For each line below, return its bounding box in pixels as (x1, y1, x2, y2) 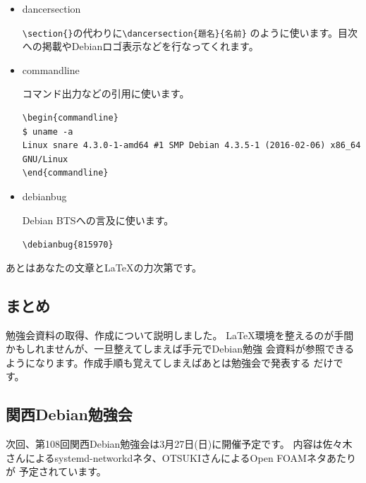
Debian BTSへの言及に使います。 (22, 212, 174, 227)
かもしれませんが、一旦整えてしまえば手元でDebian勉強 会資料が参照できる (6, 341, 355, 356)
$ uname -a (22, 126, 73, 137)
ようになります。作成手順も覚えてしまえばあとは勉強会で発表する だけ (6, 355, 334, 369)
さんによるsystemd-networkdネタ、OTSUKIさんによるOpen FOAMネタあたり (6, 450, 356, 465)
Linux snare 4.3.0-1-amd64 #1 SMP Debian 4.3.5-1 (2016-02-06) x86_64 (22, 140, 361, 151)
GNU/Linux (22, 154, 68, 164)
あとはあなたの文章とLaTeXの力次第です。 (6, 259, 202, 274)
